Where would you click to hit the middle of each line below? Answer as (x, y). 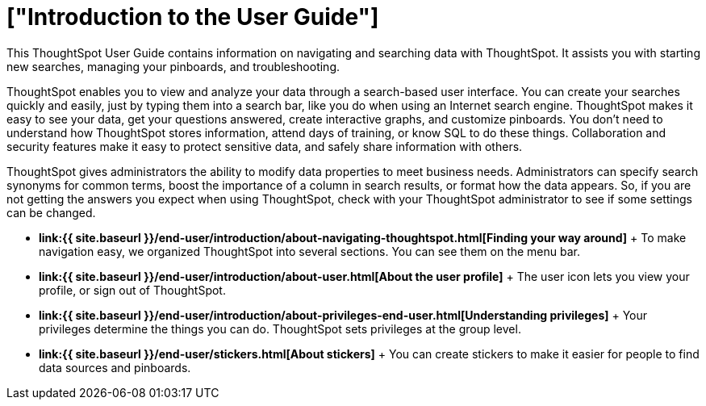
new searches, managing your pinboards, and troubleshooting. (173, 66)
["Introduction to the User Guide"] (193, 17)
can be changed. (51, 212)
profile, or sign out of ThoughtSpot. (132, 290)
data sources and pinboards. (115, 367)
